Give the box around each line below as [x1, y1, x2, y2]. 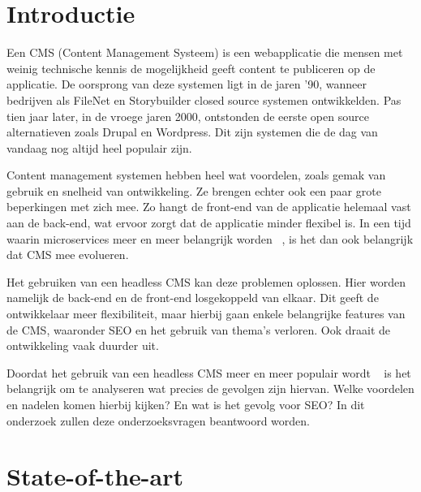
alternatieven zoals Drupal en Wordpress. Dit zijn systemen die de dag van [6, 123, 378, 140]
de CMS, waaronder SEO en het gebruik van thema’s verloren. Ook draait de [6, 321, 391, 338]
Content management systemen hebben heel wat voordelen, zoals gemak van [6, 166, 386, 183]
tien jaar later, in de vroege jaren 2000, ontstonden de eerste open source [6, 107, 369, 124]
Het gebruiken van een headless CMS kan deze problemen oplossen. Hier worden [6, 273, 406, 290]
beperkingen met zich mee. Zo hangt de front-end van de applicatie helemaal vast [6, 198, 411, 215]
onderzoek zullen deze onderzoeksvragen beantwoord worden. [6, 412, 310, 429]
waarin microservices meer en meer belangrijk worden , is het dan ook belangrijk [6, 230, 414, 247]
